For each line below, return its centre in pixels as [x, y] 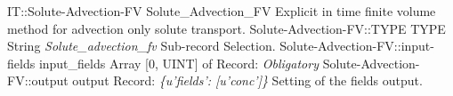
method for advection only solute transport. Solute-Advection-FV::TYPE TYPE [226, 28]
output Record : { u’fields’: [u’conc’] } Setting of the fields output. [247, 80]
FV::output [38, 80]
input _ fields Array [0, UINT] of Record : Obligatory [178, 63]
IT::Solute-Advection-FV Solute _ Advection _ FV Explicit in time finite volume [222, 11]
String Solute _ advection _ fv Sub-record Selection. [142, 46]
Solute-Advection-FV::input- [357, 46]
